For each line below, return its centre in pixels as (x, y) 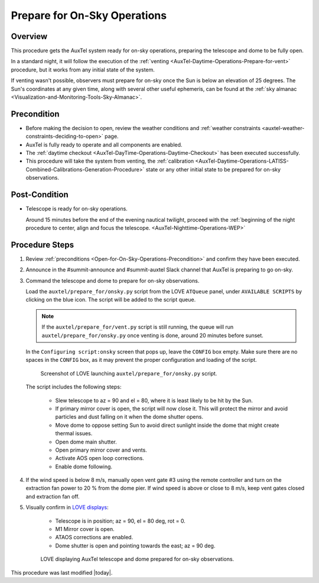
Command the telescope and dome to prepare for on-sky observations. (113, 280)
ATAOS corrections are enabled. (94, 537)
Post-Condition (40, 195)
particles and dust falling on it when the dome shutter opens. (129, 417)
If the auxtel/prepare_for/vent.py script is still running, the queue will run (138, 327)
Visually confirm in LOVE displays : (67, 507)
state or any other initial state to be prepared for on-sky (213, 169)
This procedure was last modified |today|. (62, 572)
